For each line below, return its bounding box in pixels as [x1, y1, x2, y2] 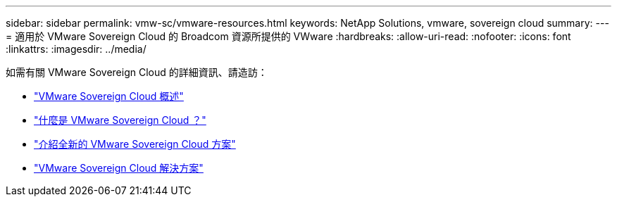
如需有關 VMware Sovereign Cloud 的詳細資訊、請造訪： [6, 66, 268, 78]
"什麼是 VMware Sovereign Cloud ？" [34, 114, 206, 126]
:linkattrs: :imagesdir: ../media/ [6, 43, 147, 55]
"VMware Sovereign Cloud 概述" [34, 90, 184, 102]
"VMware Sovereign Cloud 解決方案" [34, 162, 204, 174]
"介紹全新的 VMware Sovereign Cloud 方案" [34, 138, 236, 150]
